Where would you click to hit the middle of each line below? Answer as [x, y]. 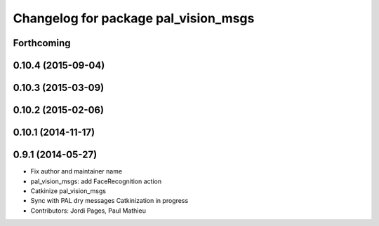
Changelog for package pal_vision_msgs [134, 18]
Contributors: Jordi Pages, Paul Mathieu [88, 211]
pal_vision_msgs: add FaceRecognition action [96, 181]
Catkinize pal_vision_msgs [68, 191]
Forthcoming [42, 43]
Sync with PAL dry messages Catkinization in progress [109, 201]
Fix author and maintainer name [77, 171]
